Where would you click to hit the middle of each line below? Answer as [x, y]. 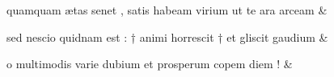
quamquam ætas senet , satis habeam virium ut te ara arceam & [167, 10]
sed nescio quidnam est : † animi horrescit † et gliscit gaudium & [167, 36]
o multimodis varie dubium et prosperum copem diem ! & [150, 64]
